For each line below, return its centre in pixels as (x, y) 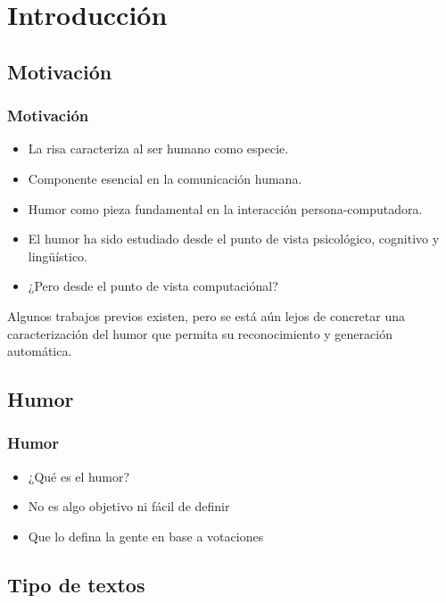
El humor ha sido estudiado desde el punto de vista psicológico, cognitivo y (234, 239)
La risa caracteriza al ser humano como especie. (158, 149)
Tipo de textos (76, 584)
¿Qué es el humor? (79, 476)
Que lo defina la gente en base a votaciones (146, 536)
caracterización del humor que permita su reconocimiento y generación (200, 333)
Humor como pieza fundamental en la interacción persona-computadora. (225, 208)
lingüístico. (58, 256)
